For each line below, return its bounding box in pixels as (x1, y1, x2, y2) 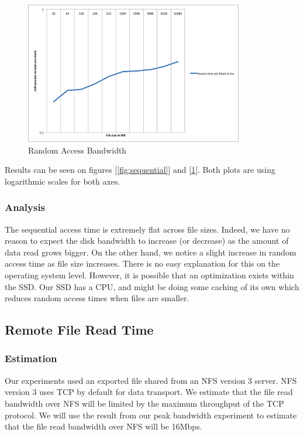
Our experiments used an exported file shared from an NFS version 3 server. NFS (5, 374, 297, 386)
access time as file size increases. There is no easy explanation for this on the (5, 257, 280, 270)
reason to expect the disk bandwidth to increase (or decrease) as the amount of (5, 234, 289, 247)
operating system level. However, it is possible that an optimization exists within (5, 269, 294, 281)
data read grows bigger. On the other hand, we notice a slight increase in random (5, 246, 296, 258)
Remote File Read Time (5, 321, 154, 339)
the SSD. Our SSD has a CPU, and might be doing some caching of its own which (5, 280, 299, 292)
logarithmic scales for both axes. (5, 175, 120, 187)
